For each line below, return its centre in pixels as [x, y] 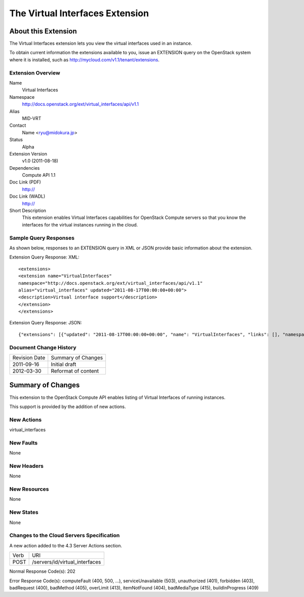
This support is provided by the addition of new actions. [68, 406]
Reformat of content [75, 371]
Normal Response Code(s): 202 [42, 571]
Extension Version [28, 154]
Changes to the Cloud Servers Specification [65, 536]
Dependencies [25, 168]
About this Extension [43, 31]
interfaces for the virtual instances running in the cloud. [80, 225]
